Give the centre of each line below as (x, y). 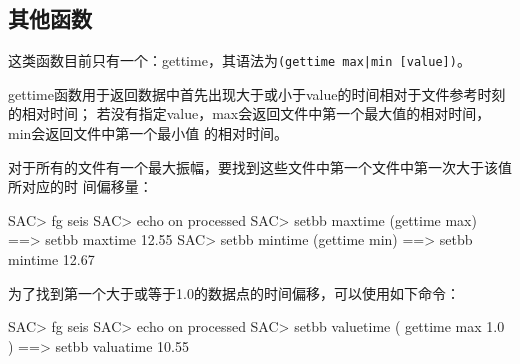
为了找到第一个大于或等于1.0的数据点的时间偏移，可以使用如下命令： (234, 292)
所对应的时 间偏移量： (80, 186)
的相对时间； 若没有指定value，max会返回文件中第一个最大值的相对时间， (249, 113)
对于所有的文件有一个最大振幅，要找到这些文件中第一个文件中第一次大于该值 (260, 166)
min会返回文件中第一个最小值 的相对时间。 (148, 133)
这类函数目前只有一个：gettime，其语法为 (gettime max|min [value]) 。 (239, 60)
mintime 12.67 (51, 259)
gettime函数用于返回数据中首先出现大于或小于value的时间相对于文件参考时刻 (257, 93)
